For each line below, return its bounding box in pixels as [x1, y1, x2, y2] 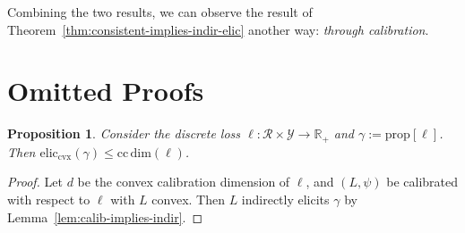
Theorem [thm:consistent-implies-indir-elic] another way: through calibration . [7, 20, 429, 38]
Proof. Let [7, 172, 63, 191]
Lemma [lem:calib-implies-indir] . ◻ [7, 207, 203, 226]
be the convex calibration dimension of [77, 172, 290, 191]
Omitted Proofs [7, 72, 204, 109]
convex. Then [151, 189, 225, 208]
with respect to [7, 189, 90, 208]
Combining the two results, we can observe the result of [7, 3, 313, 21]
